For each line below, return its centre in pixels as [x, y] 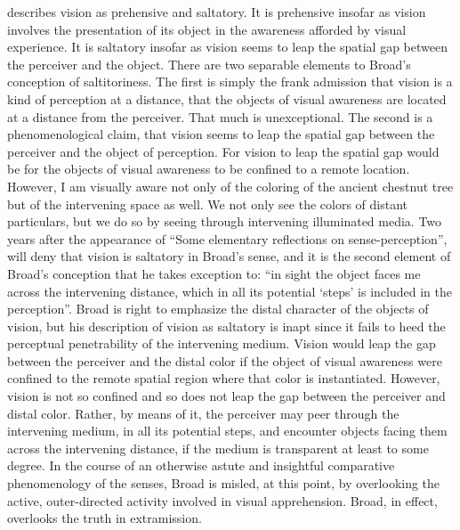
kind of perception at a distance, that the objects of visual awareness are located [227, 98]
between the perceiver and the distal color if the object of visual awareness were [225, 360]
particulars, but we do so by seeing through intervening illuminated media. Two [225, 221]
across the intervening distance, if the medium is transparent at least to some [218, 448]
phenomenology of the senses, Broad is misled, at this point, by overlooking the [224, 483]
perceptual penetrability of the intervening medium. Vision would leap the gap [222, 343]
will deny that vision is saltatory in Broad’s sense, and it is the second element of [229, 256]
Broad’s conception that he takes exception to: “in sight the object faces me [214, 273]
